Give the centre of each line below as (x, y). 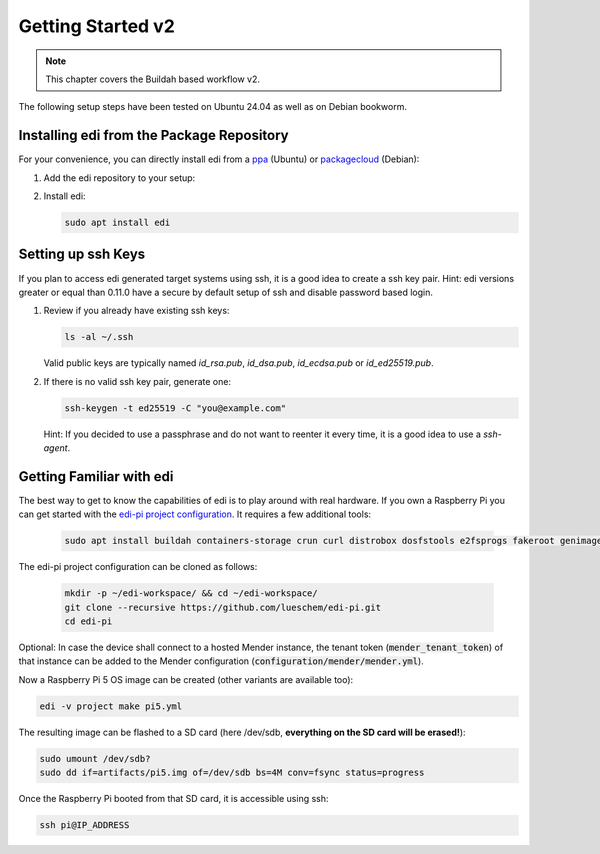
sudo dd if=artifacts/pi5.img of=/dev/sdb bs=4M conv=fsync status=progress (232, 773)
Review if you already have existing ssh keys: (136, 311)
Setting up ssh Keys (82, 254)
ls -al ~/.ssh (99, 337)
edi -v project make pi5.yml (111, 706)
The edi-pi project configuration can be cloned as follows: (138, 567)
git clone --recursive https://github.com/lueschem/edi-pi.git (223, 607)
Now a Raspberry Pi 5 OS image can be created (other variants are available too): (186, 679)
